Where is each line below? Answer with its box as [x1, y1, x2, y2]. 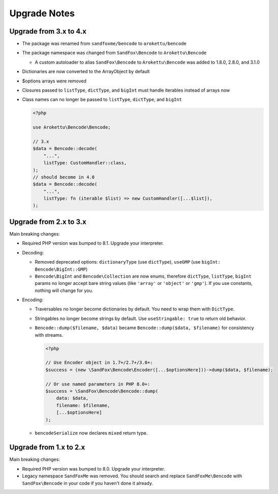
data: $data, [56, 395, 89, 401]
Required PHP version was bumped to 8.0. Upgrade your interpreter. [22, 466, 165, 472]
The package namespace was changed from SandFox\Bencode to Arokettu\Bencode [22, 50, 207, 56]
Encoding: [22, 297, 43, 303]
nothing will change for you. [35, 287, 94, 294]
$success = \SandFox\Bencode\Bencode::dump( [45, 388, 159, 394]
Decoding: [22, 249, 44, 255]
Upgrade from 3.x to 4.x [9, 27, 86, 36]
